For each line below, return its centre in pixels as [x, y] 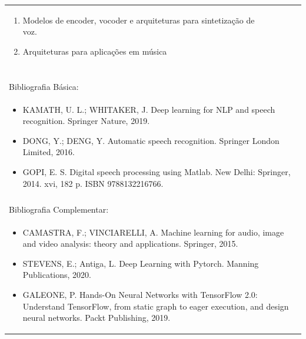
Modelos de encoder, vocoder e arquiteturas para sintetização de [139, 20]
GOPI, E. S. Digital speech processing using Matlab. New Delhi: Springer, [157, 172]
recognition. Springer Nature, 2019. [86, 121]
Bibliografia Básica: [44, 86]
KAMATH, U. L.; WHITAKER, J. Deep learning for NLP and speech [149, 109]
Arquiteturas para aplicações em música [95, 51]
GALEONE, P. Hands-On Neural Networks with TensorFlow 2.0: [140, 294]
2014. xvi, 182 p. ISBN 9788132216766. [93, 183]
